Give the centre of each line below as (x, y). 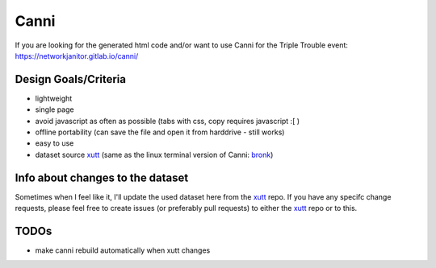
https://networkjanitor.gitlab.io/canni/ (77, 56)
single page (55, 109)
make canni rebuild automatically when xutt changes (123, 250)
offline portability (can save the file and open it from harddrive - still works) (160, 132)
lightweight (54, 98)
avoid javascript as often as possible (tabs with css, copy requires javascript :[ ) (168, 121)
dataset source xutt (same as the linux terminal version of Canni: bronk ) (154, 155)
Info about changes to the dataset (102, 177)
